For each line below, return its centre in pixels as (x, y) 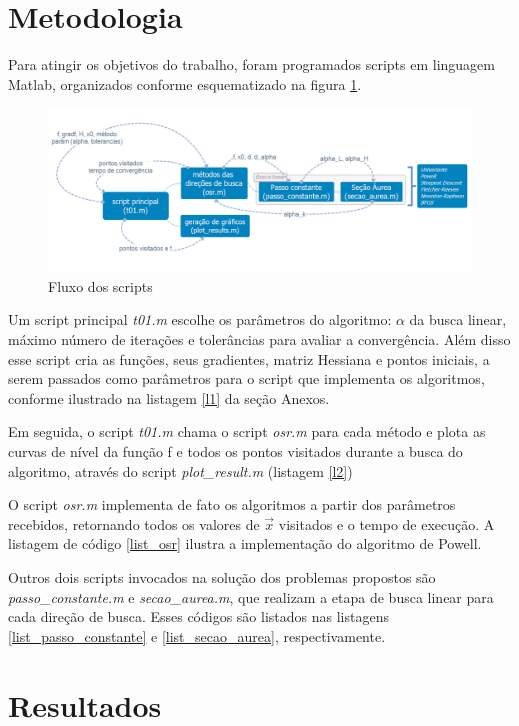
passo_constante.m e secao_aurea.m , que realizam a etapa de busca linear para (251, 596)
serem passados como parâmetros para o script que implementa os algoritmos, (246, 378)
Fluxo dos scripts (100, 285)
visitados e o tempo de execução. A (386, 523)
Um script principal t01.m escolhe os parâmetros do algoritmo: (200, 319)
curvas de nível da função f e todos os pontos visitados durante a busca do (235, 451)
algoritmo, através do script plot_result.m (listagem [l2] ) (180, 470)
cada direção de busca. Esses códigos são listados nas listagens (198, 616)
